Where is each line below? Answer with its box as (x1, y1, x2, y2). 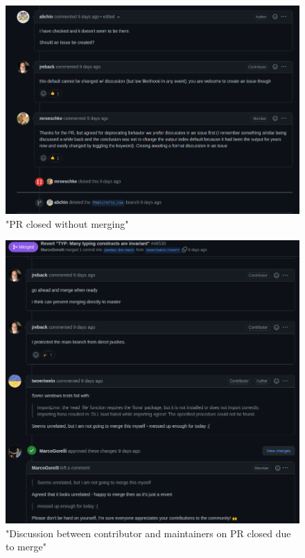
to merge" (6, 539, 46, 554)
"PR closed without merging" (6, 216, 129, 231)
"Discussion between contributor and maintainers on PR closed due (6, 525, 291, 540)
